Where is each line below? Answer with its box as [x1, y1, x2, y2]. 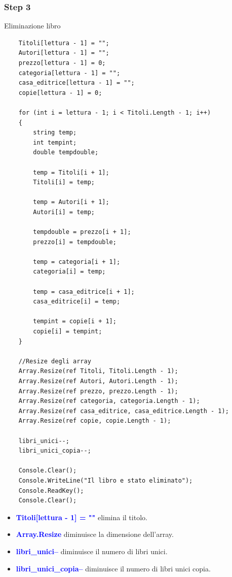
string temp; [33, 129, 77, 137]
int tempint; [33, 139, 77, 146]
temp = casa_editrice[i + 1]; [33, 288, 135, 295]
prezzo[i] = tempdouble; [33, 238, 117, 246]
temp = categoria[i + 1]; [33, 258, 121, 265]
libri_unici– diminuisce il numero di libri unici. [16, 546, 168, 556]
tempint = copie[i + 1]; [33, 318, 117, 325]
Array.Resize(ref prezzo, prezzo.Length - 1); [18, 387, 178, 395]
